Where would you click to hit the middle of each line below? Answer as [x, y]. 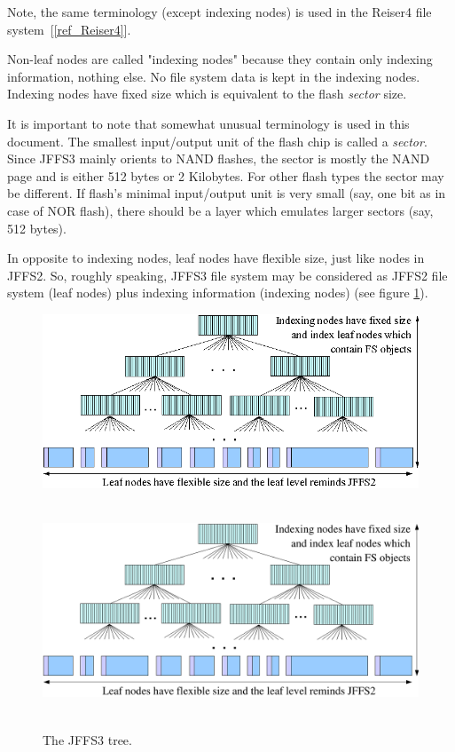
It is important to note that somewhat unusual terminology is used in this [208, 123]
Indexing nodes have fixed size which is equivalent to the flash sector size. [207, 94]
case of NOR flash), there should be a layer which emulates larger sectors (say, [220, 210]
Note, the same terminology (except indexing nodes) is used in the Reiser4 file [220, 12]
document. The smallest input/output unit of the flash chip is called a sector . [217, 141]
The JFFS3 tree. [87, 740]
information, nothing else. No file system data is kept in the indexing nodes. [214, 76]
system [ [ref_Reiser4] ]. [69, 29]
